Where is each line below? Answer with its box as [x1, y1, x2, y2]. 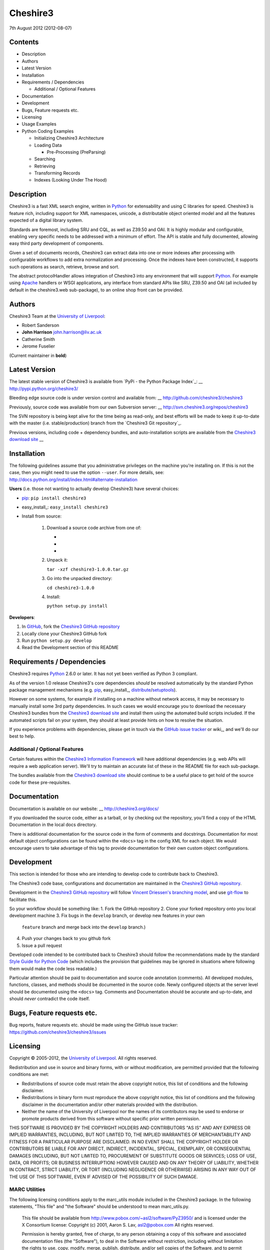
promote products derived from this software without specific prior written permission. [21, 1115, 200, 1121]
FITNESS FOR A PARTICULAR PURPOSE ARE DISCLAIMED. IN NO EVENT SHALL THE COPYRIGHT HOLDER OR [9, 1138, 238, 1144]
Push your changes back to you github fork [21, 935, 111, 941]
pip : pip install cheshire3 [21, 495, 86, 501]
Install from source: [21, 513, 62, 519]
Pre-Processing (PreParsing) [46, 149, 106, 155]
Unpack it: [46, 557, 68, 563]
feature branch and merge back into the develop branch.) [21, 924, 146, 930]
